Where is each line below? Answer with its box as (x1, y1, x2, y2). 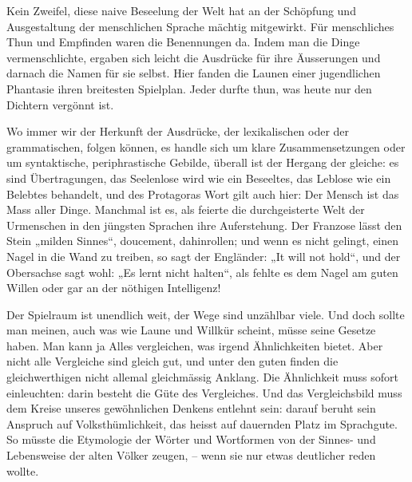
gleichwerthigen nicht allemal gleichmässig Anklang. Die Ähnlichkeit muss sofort (6, 369, 399, 385)
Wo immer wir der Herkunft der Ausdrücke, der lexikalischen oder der (6, 123, 350, 140)
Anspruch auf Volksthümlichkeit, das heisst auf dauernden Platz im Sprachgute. (6, 415, 398, 432)
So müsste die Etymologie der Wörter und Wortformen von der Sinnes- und (6, 431, 376, 448)
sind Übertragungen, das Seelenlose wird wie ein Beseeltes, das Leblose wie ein (6, 169, 391, 186)
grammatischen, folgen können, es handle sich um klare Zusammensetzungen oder (6, 138, 406, 155)
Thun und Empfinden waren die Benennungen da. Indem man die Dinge (6, 34, 360, 50)
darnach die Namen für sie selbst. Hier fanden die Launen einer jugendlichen (6, 65, 381, 81)
